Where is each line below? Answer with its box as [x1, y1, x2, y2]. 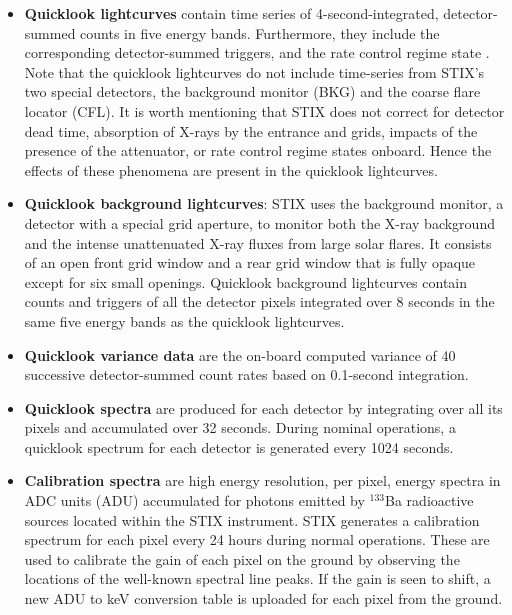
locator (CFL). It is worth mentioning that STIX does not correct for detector [24, 100, 505, 121]
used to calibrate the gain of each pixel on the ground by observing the [24, 548, 460, 569]
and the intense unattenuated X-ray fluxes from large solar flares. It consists [24, 232, 492, 253]
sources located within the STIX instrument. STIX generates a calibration [24, 509, 480, 530]
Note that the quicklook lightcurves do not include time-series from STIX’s [24, 61, 485, 82]
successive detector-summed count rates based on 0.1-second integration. [24, 364, 469, 385]
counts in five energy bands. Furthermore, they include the [80, 22, 440, 43]
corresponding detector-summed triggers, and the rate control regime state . [24, 42, 490, 63]
